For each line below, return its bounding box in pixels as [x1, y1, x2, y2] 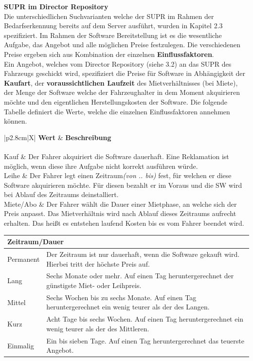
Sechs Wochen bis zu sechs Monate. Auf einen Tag [46, 292, 197, 302]
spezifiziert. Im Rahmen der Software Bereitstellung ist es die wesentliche [4, 30, 222, 40]
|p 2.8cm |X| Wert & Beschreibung [4, 132, 111, 142]
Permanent [7, 253, 40, 264]
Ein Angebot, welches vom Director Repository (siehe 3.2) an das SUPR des [4, 58, 232, 69]
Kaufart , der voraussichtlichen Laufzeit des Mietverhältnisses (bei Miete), [4, 77, 238, 88]
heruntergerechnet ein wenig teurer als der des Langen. [46, 302, 210, 312]
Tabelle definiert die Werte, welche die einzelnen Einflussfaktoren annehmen [4, 106, 230, 116]
